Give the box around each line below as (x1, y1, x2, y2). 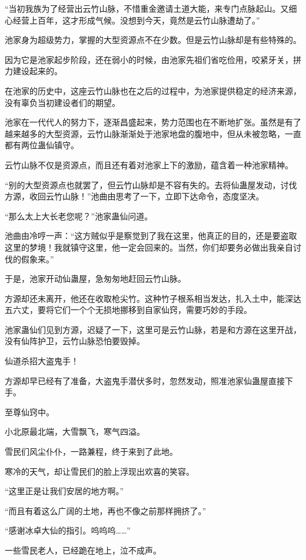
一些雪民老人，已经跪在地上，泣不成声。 (5, 544, 161, 556)
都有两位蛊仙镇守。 (5, 139, 79, 151)
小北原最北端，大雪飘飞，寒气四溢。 (5, 425, 145, 438)
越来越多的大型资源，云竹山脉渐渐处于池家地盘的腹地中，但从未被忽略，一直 (5, 127, 301, 139)
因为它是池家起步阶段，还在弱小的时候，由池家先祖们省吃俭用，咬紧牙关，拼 (5, 53, 301, 65)
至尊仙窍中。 (5, 405, 54, 418)
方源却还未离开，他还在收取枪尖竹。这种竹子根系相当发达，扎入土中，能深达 (5, 292, 301, 304)
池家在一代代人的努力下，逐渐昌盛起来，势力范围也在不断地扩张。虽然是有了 (5, 116, 301, 128)
